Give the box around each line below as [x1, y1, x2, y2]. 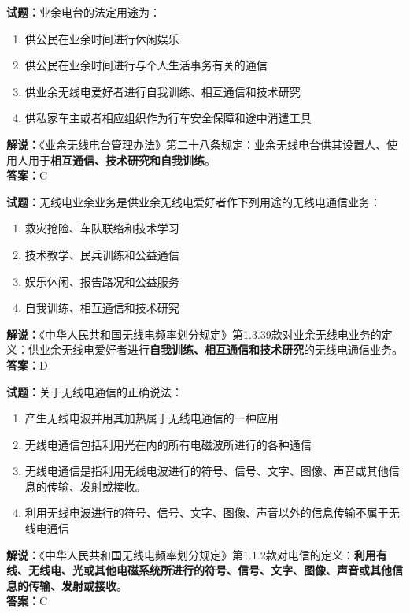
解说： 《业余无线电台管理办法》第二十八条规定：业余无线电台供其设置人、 [6, 136, 386, 152]
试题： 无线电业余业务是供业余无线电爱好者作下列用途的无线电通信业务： [6, 193, 381, 210]
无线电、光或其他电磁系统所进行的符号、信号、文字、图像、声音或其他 [28, 562, 392, 578]
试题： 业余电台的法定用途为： [6, 4, 161, 20]
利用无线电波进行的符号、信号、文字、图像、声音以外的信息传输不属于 [24, 504, 389, 521]
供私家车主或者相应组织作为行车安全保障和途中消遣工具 [24, 110, 312, 126]
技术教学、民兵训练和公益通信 [24, 246, 179, 262]
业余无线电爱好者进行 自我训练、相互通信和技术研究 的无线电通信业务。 [39, 341, 403, 358]
